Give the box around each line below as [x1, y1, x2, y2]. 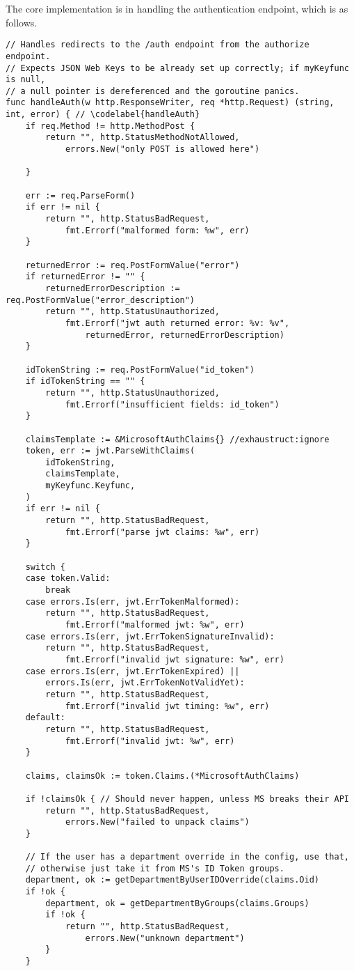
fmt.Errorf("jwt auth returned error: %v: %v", [65, 318, 290, 328]
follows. [6, 15, 38, 29]
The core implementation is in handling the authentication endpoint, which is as [6, 1, 348, 15]
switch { [25, 561, 65, 572]
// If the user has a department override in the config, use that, [25, 852, 349, 862]
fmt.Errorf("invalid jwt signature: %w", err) [65, 654, 284, 665]
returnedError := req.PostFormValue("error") [25, 260, 240, 270]
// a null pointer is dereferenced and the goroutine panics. [6, 86, 300, 96]
